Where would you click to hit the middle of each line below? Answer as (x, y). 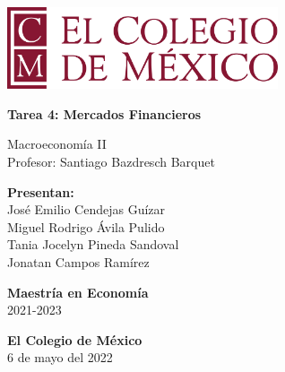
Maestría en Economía (78, 292)
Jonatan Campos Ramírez (78, 261)
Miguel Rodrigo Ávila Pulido (86, 226)
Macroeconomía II (57, 144)
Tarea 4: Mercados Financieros (104, 113)
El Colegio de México (75, 339)
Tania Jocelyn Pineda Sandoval (93, 244)
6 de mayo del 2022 (60, 357)
